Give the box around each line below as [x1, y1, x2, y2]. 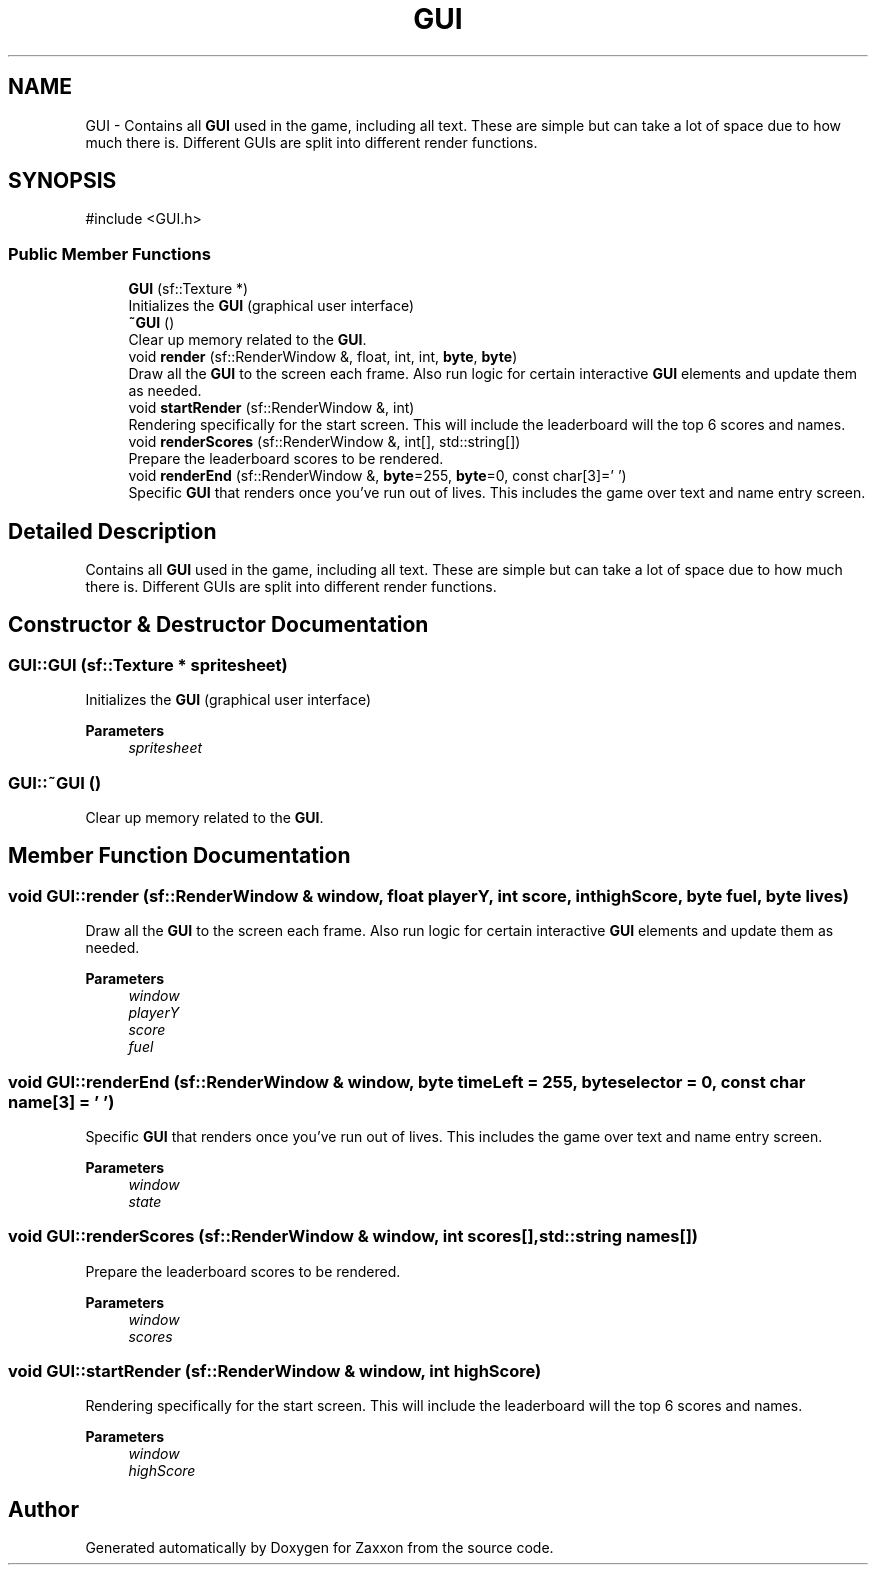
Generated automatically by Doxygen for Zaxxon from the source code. [85, 1539, 554, 1557]
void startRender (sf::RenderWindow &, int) [128, 399, 415, 417]
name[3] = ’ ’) [8, 1091, 115, 1112]
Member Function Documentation [8, 843, 351, 869]
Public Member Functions [8, 243, 211, 264]
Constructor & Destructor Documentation [8, 612, 429, 638]
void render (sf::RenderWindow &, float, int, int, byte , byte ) [128, 348, 518, 366]
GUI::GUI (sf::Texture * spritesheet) [8, 654, 288, 675]
